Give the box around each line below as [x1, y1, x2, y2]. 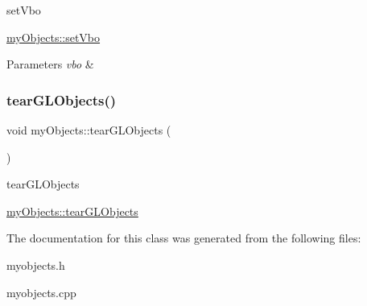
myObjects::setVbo [6, 28, 101, 45]
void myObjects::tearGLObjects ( [6, 122, 171, 138]
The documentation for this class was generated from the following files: [6, 229, 361, 246]
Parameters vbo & [6, 56, 94, 72]
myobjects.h [6, 256, 65, 273]
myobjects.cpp [6, 283, 76, 300]
